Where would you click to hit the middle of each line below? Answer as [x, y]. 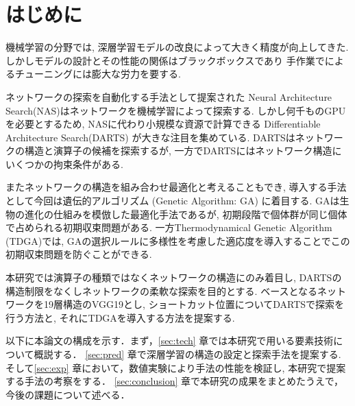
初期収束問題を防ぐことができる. [79, 254]
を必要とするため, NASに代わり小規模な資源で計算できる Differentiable [163, 124]
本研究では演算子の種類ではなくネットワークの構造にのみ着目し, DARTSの [174, 277]
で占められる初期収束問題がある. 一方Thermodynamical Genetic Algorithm [169, 227]
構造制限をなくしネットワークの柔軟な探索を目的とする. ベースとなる [162, 290]
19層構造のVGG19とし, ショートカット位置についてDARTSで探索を [194, 304]
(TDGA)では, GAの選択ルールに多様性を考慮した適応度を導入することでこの [178, 240]
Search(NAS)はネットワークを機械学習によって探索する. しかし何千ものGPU [176, 110]
